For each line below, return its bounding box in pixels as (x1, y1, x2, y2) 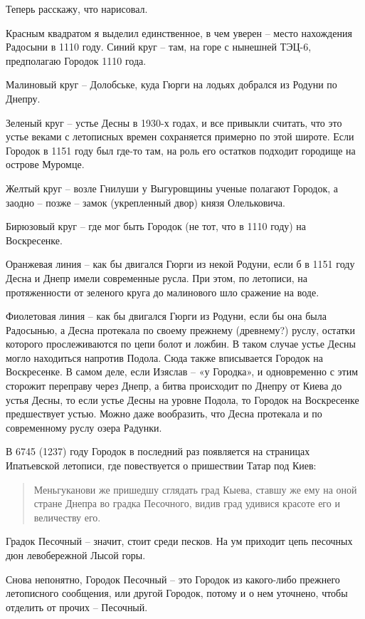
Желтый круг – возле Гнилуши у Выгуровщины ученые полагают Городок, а (6, 180, 339, 195)
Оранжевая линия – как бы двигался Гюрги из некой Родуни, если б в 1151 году (6, 256, 355, 271)
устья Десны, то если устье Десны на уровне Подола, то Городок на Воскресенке (6, 392, 359, 407)
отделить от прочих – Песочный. (6, 599, 148, 614)
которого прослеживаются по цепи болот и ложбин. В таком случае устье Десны (6, 336, 356, 351)
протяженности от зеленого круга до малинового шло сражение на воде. (6, 284, 319, 299)
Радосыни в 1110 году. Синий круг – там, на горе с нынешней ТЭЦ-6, (6, 39, 312, 54)
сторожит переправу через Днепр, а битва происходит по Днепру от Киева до (6, 378, 342, 393)
